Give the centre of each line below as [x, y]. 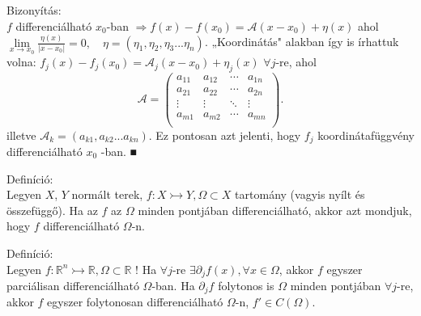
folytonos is [246, 285]
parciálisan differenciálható [73, 285]
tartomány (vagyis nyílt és [300, 194]
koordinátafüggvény [366, 135]
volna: [21, 62]
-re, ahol [296, 62]
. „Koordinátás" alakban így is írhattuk [302, 42]
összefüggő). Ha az [52, 210]
